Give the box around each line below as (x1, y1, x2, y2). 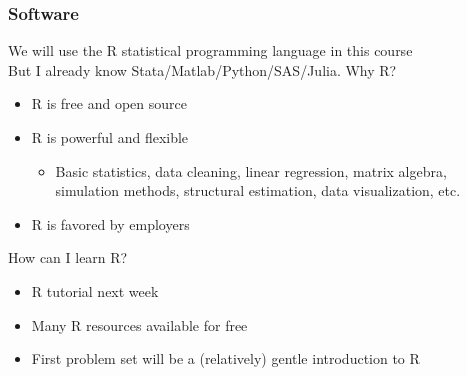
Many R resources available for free (31, 314, 248, 335)
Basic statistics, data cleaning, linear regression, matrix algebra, (55, 160, 447, 181)
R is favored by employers (31, 213, 190, 234)
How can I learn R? (8, 247, 128, 268)
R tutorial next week (31, 280, 159, 301)
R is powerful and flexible (31, 127, 189, 147)
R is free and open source (31, 93, 187, 114)
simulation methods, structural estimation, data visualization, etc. (55, 180, 461, 201)
